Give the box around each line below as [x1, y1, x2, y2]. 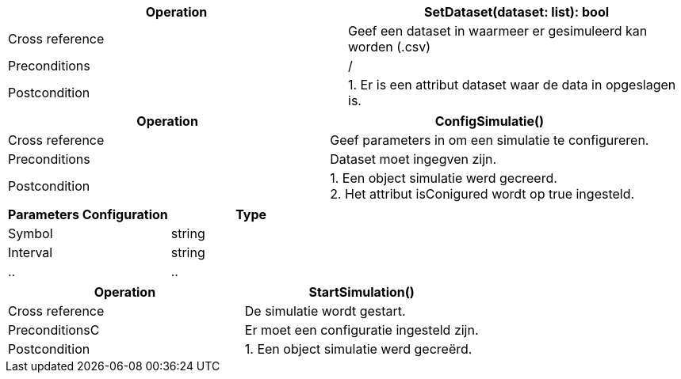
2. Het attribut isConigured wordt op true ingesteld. [330, 186, 635, 202]
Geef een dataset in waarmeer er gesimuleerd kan [348, 23, 648, 39]
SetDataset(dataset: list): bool [423, 4, 610, 20]
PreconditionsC [8, 322, 100, 338]
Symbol [8, 226, 53, 241]
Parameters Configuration [8, 207, 168, 222]
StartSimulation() [308, 284, 415, 300]
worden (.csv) [348, 39, 431, 55]
